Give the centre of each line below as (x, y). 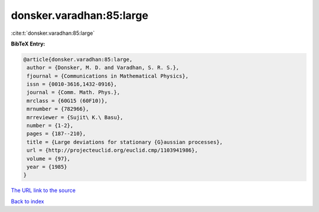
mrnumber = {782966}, (58, 109)
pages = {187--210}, (56, 134)
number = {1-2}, (50, 126)
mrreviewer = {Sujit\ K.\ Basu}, (75, 117)
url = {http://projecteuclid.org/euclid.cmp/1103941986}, (112, 150)
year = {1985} (47, 167)
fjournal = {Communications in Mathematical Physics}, (108, 76)
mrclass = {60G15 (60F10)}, (67, 101)
